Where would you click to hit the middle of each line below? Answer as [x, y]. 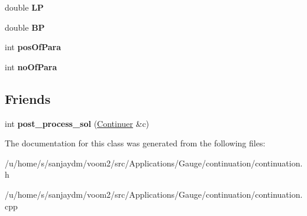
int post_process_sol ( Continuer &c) [77, 123]
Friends [28, 98]
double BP [25, 27]
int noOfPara [31, 66]
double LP [24, 7]
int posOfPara [33, 47]
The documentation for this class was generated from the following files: [135, 143]
